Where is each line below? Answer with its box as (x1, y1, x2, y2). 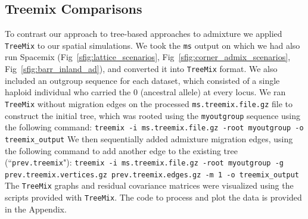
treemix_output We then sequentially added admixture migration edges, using (5, 132, 293, 145)
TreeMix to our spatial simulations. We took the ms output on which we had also (5, 39, 300, 51)
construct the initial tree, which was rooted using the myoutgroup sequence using (5, 109, 300, 121)
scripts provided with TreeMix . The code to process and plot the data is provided (5, 191, 302, 204)
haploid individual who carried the (5, 86, 131, 98)
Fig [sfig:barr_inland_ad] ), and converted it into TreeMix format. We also (5, 62, 278, 75)
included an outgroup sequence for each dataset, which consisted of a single (5, 74, 280, 86)
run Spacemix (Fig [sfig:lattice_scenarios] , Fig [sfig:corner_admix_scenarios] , (5, 51, 291, 63)
